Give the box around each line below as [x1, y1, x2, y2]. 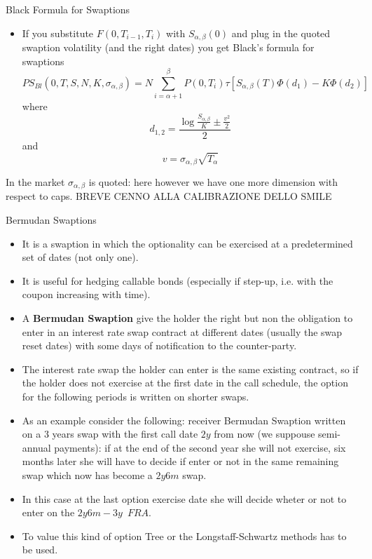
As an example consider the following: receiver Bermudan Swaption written [22, 412, 346, 427]
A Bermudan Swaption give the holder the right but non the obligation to [22, 310, 353, 325]
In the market [6, 174, 65, 189]
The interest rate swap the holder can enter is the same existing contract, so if [22, 361, 359, 376]
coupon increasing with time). [22, 287, 151, 302]
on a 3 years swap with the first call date [22, 426, 198, 441]
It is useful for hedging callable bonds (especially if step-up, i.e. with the [22, 273, 333, 288]
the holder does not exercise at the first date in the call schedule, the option [22, 375, 348, 390]
